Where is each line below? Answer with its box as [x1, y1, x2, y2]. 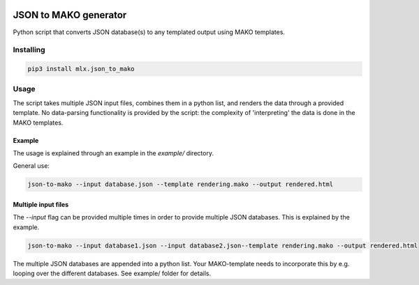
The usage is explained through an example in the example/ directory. [13, 148, 214, 157]
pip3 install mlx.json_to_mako [27, 65, 135, 73]
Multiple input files [13, 200, 69, 208]
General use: [13, 162, 50, 170]
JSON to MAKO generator [13, 9, 127, 21]
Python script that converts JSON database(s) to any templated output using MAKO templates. [13, 28, 286, 36]
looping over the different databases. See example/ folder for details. [13, 269, 212, 278]
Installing [13, 45, 45, 55]
